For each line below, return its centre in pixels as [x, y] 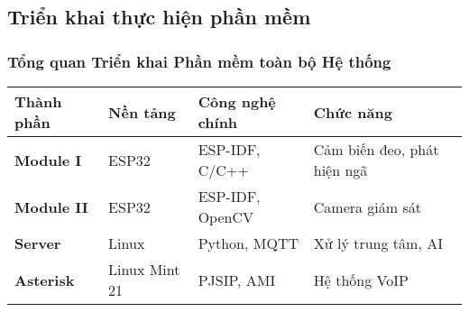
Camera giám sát [367, 206]
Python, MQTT [248, 243]
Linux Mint [144, 269]
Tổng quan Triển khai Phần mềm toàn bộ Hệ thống [199, 61]
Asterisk [45, 280]
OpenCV [226, 217]
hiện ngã [340, 170]
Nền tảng [142, 112]
